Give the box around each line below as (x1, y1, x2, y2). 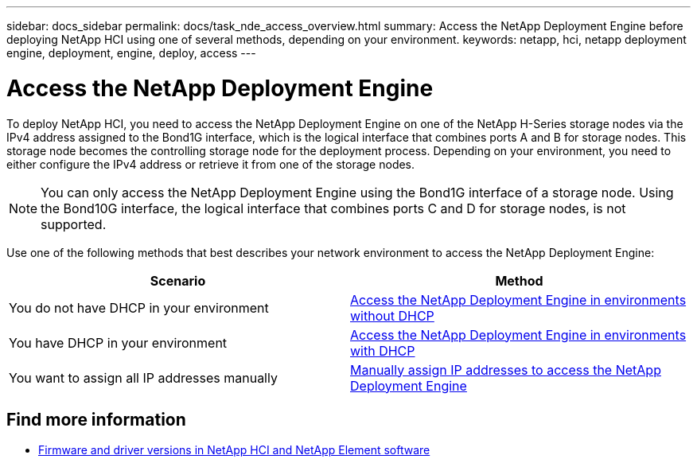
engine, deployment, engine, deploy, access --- (6, 46, 256, 60)
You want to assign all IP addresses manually (9, 369, 278, 386)
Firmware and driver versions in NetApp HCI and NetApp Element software (38, 443, 430, 457)
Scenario (150, 272, 206, 289)
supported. (41, 216, 107, 232)
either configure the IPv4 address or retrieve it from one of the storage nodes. (6, 157, 415, 171)
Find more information (6, 409, 186, 430)
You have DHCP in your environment (9, 334, 228, 351)
